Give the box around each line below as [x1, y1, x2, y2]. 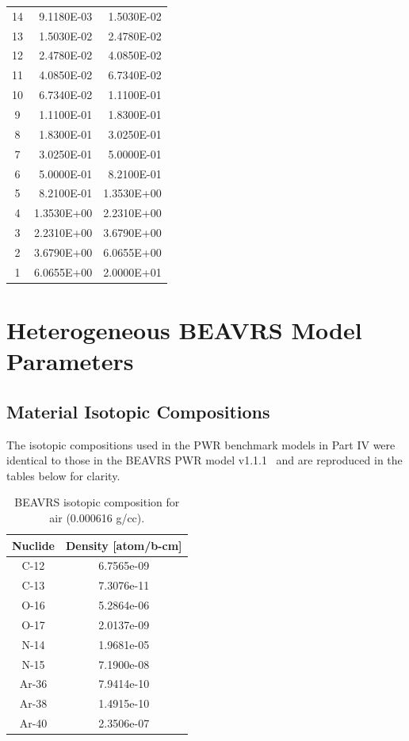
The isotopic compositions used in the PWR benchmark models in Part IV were [6, 436, 396, 453]
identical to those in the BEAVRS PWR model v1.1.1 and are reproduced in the [6, 452, 403, 468]
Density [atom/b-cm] [65, 537, 182, 553]
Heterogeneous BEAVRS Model [6, 314, 362, 346]
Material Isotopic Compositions [6, 399, 270, 423]
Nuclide [12, 537, 55, 553]
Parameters [6, 345, 134, 377]
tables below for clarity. [6, 467, 120, 483]
